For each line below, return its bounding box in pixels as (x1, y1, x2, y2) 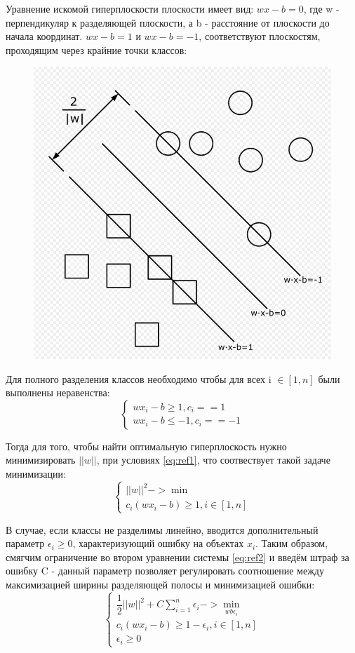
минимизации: (6, 466, 66, 481)
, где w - (303, 1, 340, 15)
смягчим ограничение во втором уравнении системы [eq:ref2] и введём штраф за (6, 549, 349, 564)
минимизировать (6, 452, 76, 467)
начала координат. (6, 29, 83, 43)
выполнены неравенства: (6, 385, 110, 400)
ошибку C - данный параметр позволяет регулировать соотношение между (6, 563, 324, 578)
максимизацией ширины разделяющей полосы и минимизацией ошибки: (6, 577, 315, 592)
